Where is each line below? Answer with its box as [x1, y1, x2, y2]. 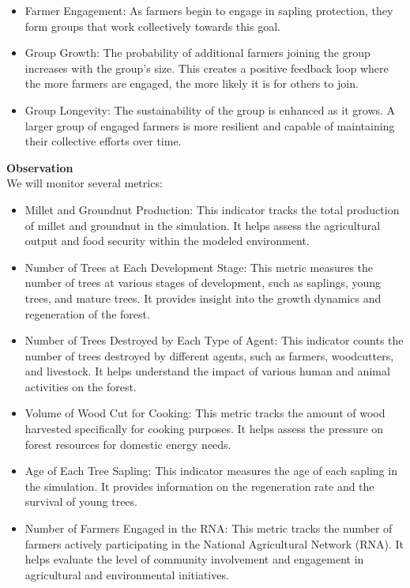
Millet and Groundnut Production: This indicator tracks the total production [24, 201, 400, 217]
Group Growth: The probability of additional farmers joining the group [24, 44, 371, 61]
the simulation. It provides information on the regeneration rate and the [24, 477, 374, 494]
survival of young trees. [24, 493, 137, 510]
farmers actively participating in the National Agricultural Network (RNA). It [24, 535, 404, 552]
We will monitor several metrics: [6, 175, 163, 191]
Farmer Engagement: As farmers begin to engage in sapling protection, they [24, 2, 393, 18]
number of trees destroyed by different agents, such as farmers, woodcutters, [24, 347, 394, 364]
